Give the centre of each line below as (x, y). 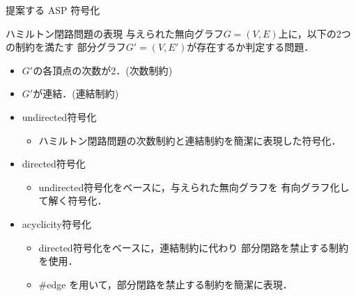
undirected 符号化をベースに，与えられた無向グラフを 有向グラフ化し (194, 187)
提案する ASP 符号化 (53, 10)
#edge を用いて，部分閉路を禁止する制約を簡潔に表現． (165, 284)
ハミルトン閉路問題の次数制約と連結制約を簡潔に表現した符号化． (190, 140)
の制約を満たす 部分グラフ (66, 47)
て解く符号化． (73, 200)
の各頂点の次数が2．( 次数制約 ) (103, 70)
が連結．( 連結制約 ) (76, 93)
